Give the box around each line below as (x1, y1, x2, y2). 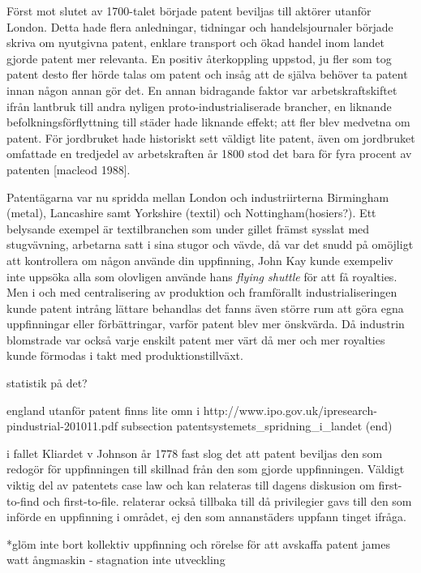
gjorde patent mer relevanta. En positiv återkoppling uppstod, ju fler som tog (6, 49, 392, 66)
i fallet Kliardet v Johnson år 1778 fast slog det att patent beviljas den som (6, 444, 383, 461)
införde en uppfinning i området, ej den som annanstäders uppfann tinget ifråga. (6, 508, 406, 525)
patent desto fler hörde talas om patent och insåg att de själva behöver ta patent (6, 66, 408, 83)
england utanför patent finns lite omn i (6, 401, 200, 418)
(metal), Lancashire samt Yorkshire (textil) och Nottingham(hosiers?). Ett (6, 204, 376, 221)
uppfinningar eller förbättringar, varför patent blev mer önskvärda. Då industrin (6, 315, 405, 332)
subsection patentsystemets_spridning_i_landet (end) (121, 417, 393, 434)
